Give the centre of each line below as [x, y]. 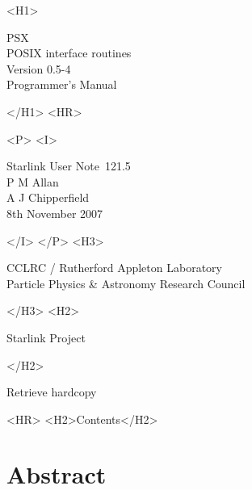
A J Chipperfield [48, 197]
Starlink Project [46, 337]
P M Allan [33, 181]
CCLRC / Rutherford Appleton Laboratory [114, 268]
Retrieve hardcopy [52, 392]
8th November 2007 [55, 213]
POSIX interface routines [69, 53]
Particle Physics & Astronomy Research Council [126, 283]
